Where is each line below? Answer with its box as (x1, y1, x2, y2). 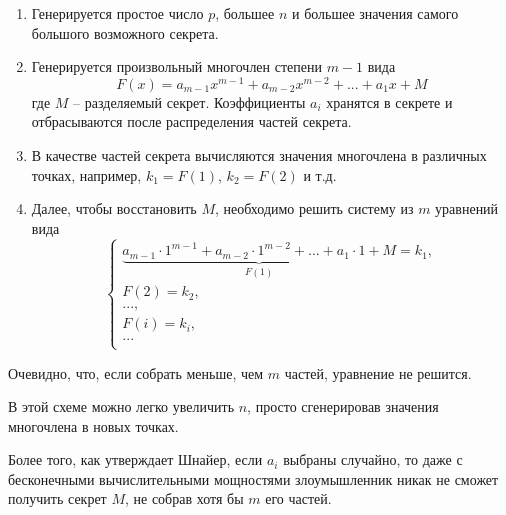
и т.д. (303, 164, 337, 185)
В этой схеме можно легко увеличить (8, 396, 235, 417)
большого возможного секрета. (31, 22, 219, 43)
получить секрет (8, 488, 107, 509)
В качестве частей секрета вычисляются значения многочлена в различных (31, 145, 487, 166)
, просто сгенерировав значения (247, 396, 439, 417)
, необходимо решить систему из (214, 198, 414, 219)
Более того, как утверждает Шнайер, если (8, 449, 263, 470)
